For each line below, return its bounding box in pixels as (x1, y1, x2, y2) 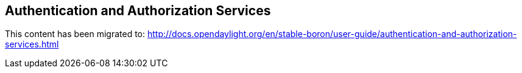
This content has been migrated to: (5, 29, 146, 40)
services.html (5, 39, 59, 50)
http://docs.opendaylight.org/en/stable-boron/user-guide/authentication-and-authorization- (147, 29, 517, 40)
